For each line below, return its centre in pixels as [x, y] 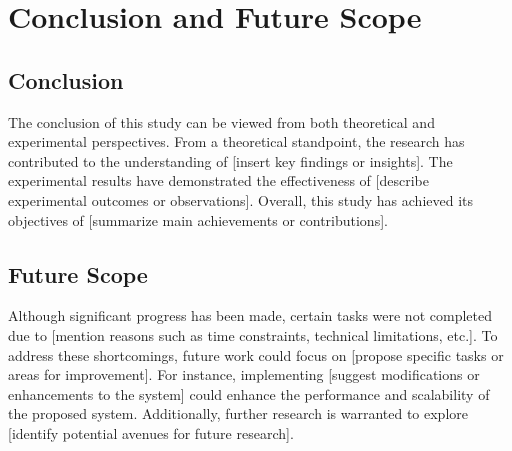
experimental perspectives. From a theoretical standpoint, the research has [236, 141]
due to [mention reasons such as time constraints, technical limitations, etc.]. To [253, 334]
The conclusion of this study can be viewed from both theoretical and [221, 121]
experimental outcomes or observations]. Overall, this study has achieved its [241, 199]
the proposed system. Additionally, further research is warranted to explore [238, 413]
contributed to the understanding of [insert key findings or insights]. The [230, 160]
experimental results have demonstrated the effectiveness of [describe [218, 180]
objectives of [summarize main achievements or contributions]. [198, 219]
